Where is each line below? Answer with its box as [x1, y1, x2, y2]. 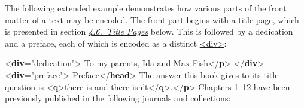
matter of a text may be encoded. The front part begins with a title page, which [5, 13, 299, 26]
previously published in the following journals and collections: [5, 92, 231, 104]
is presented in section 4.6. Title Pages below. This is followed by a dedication [5, 25, 293, 38]
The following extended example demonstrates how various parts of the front [5, 2, 287, 14]
